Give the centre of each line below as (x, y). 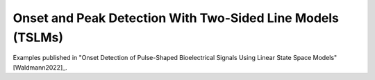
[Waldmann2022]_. (40, 67)
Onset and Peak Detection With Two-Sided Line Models (176, 18)
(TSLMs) (38, 37)
